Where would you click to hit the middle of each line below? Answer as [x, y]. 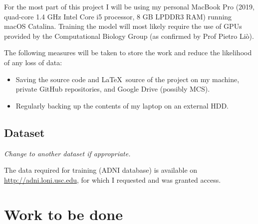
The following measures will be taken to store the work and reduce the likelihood [128, 53]
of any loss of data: [33, 62]
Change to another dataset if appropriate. [67, 153]
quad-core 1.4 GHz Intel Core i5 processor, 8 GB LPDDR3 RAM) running [118, 16]
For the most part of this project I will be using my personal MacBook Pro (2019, [129, 6]
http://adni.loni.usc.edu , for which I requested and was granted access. [113, 179]
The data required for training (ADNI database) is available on [101, 170]
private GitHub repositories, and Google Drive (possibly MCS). [113, 89]
